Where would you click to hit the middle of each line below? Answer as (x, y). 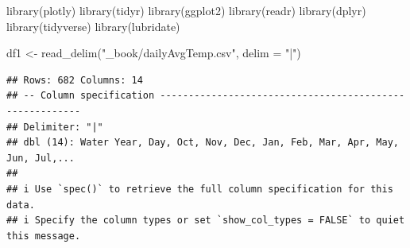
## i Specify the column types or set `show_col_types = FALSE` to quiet (206, 221)
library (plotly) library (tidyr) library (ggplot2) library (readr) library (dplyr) (186, 10)
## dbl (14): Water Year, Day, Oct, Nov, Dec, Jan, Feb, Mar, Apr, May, (203, 143)
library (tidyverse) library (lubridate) (93, 26)
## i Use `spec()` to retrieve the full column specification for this (200, 189)
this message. (44, 236)
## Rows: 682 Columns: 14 (75, 80)
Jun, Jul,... (41, 158)
